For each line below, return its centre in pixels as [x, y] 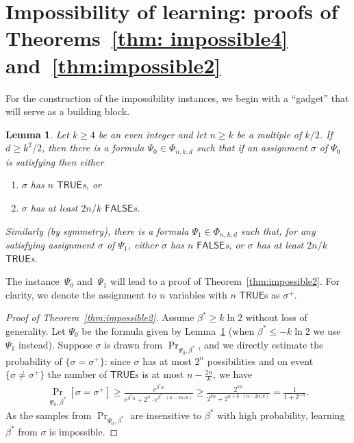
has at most [167, 360]
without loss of [276, 317]
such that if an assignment [252, 148]
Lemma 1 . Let [37, 134]
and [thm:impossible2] [113, 65]
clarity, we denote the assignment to [81, 294]
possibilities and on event [260, 360]
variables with [198, 294]
